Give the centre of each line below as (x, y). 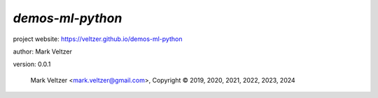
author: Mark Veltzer (43, 51)
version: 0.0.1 (32, 64)
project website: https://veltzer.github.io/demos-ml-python (98, 39)
